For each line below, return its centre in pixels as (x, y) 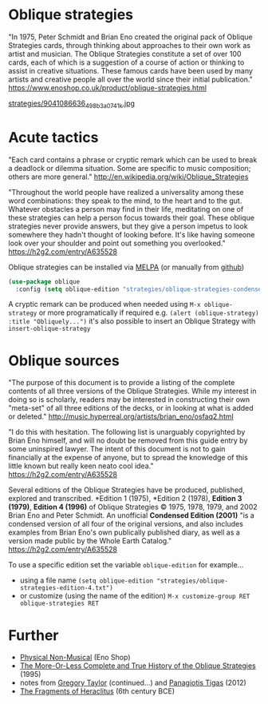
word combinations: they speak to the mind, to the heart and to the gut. (125, 201)
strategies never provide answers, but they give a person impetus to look (128, 226)
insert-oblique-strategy (49, 329)
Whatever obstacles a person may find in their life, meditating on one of (126, 209)
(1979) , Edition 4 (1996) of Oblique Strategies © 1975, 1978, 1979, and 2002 (133, 507)
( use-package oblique (44, 281)
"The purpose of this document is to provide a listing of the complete (122, 383)
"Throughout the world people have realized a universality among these (126, 192)
